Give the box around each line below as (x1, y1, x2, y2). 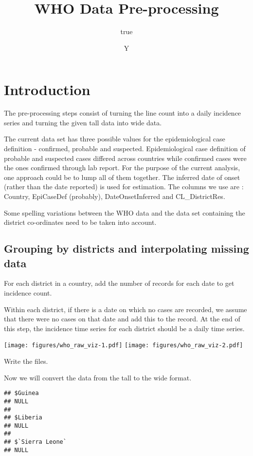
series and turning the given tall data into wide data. (4, 117, 162, 127)
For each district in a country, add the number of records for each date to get (4, 278, 235, 288)
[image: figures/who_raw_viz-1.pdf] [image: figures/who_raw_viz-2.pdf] (4, 342, 243, 349)
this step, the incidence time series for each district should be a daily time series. (4, 323, 245, 333)
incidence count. (4, 287, 52, 297)
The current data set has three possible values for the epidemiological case (4, 134, 225, 144)
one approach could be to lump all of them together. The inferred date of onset (4, 172, 240, 182)
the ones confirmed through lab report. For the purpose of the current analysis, (4, 162, 240, 173)
